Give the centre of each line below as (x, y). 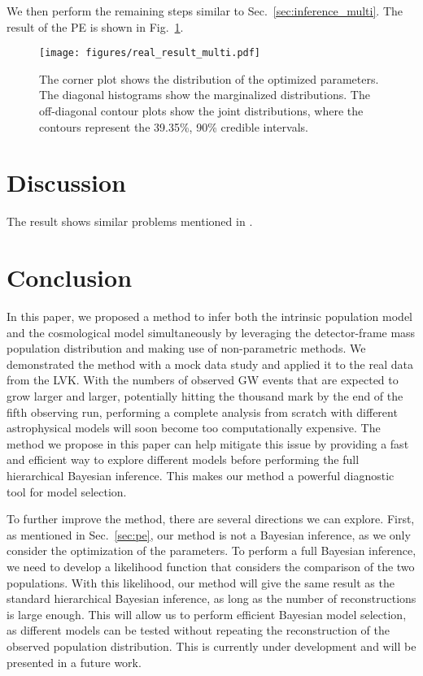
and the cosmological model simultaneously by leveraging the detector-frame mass (211, 332)
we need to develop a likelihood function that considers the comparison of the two (211, 566)
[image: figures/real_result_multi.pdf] (150, 53)
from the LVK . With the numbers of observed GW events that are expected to (203, 380)
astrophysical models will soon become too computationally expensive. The (194, 428)
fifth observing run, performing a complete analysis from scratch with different (202, 412)
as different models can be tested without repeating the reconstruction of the (198, 630)
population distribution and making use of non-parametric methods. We (186, 348)
